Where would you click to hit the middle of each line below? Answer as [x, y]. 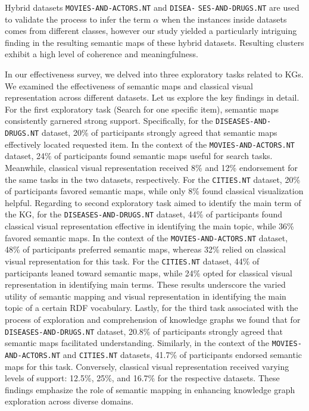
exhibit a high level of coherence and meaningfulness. [102, 54]
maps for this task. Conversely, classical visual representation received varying [147, 366]
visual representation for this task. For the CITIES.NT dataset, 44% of [132, 261]
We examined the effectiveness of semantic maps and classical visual [129, 85]
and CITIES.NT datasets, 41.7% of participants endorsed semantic [182, 354]
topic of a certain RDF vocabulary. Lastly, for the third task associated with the [152, 308]
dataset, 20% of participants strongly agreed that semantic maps [159, 133]
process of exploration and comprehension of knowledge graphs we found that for [153, 319]
